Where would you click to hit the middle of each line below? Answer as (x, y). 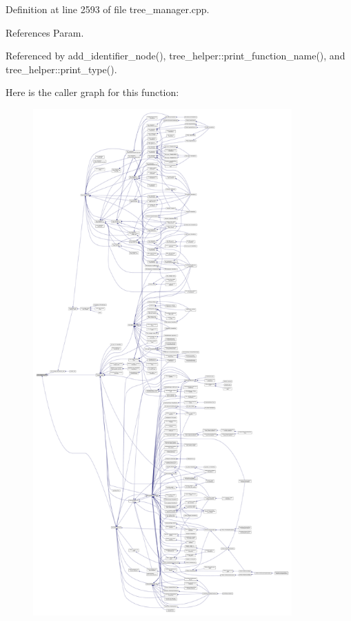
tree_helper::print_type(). (61, 69)
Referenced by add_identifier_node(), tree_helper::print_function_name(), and (175, 56)
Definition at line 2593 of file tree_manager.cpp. (108, 9)
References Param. (45, 32)
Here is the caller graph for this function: (92, 92)
